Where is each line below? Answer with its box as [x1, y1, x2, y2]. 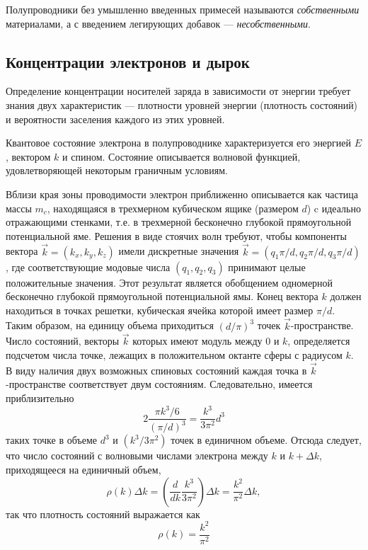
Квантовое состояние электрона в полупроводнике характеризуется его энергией [6, 135, 352, 150]
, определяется [287, 333, 350, 348]
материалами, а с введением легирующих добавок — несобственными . [6, 16, 311, 30]
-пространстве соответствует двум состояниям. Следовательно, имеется [6, 377, 313, 391]
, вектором [6, 149, 51, 164]
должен [330, 289, 362, 304]
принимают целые [228, 259, 306, 274]
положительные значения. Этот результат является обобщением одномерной [6, 275, 333, 290]
